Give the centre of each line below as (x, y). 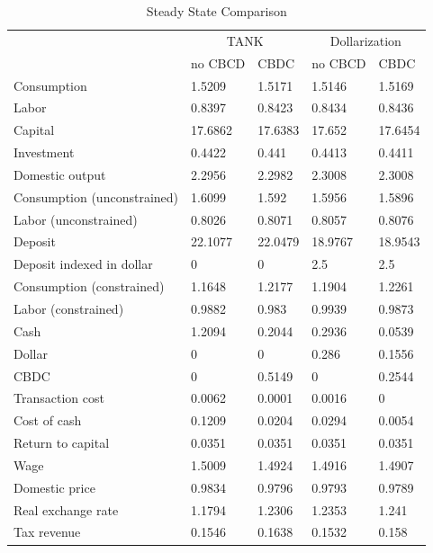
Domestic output (60, 174)
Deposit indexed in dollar (83, 264)
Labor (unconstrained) (76, 219)
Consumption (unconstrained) (96, 196)
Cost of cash (48, 420)
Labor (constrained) (69, 308)
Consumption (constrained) (89, 286)
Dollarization (365, 40)
